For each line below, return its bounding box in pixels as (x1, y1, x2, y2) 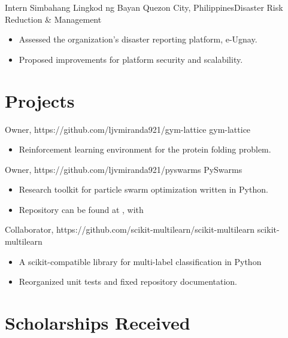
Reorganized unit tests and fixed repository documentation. (19, 275, 237, 288)
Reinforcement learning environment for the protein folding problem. (19, 143, 271, 156)
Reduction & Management (5, 13, 102, 25)
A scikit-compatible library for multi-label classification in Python (19, 255, 262, 267)
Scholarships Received (5, 310, 190, 335)
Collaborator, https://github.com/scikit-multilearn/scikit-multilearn (5, 223, 254, 236)
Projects (5, 88, 75, 112)
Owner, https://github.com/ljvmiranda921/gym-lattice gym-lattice (5, 123, 251, 135)
